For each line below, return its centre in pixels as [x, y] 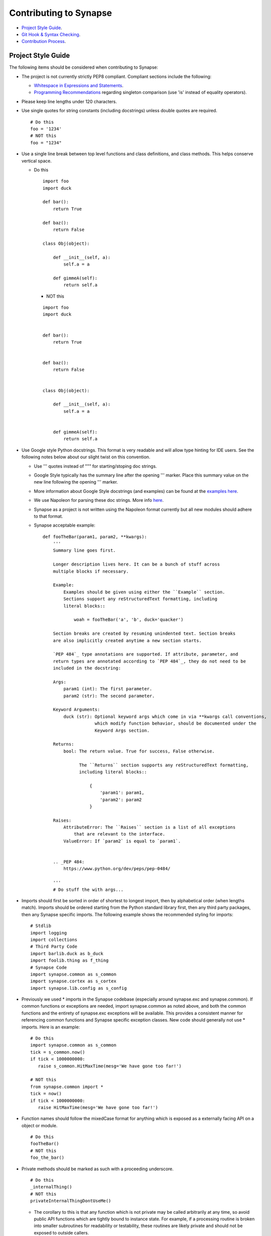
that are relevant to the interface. [120, 834]
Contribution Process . [44, 42]
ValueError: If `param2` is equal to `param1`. [122, 841]
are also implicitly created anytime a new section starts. [127, 640]
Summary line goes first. [84, 551]
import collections [54, 940]
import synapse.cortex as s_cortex [73, 981]
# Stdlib [41, 926]
